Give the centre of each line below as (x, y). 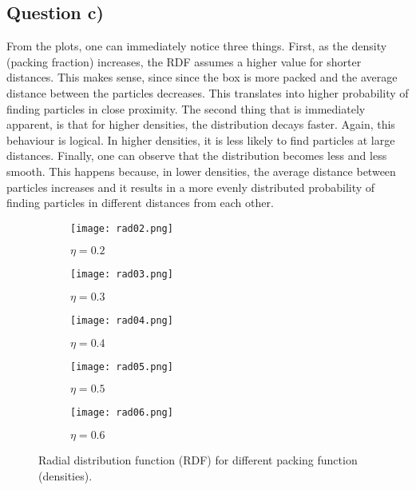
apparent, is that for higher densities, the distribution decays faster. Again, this (201, 124)
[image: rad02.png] (122, 228)
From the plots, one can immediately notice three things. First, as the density (197, 46)
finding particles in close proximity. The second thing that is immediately (186, 108)
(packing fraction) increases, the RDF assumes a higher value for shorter (184, 61)
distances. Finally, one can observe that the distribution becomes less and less (197, 155)
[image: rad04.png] (122, 321)
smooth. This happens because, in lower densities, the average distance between (201, 171)
